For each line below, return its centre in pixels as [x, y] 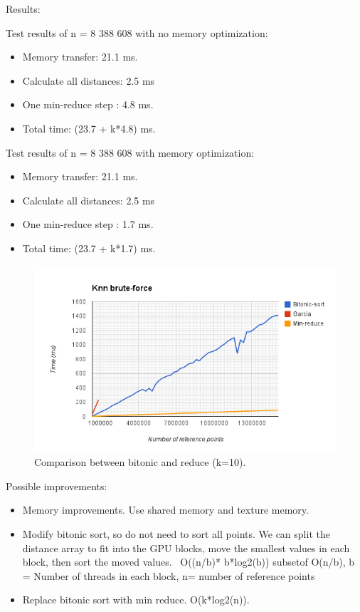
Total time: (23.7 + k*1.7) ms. [89, 248]
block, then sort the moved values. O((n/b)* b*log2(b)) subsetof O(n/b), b [189, 562]
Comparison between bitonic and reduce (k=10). [140, 462]
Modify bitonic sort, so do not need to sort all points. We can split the [176, 534]
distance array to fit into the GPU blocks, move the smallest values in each [186, 548]
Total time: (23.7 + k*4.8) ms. [89, 128]
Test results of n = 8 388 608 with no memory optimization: [137, 32]
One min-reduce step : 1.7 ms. [88, 224]
